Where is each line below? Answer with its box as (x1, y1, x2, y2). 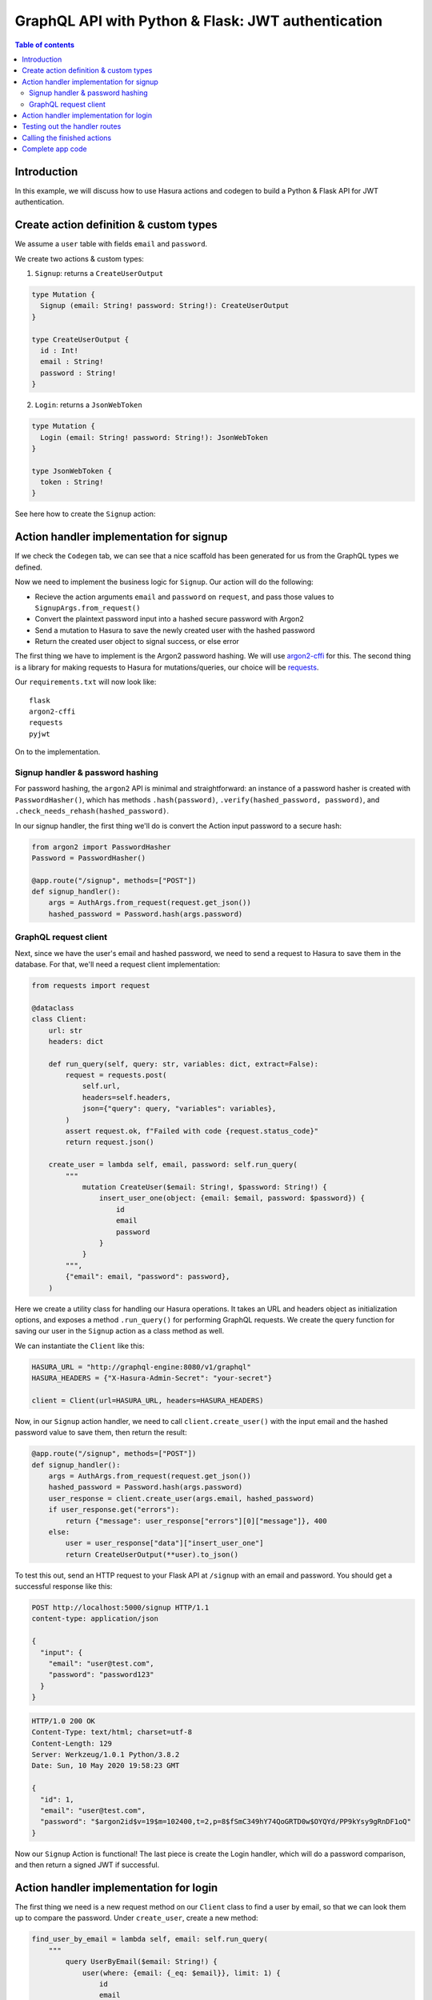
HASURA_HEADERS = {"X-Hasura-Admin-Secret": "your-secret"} (31, 1374, 273, 1383)
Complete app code (22, 144, 87, 154)
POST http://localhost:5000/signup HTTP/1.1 (31, 1603, 210, 1612)
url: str (48, 1026, 83, 1035)
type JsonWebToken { (31, 466, 112, 475)
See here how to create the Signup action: (14, 509, 156, 519)
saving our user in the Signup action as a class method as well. (14, 1326, 225, 1336)
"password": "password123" (48, 1670, 155, 1679)
